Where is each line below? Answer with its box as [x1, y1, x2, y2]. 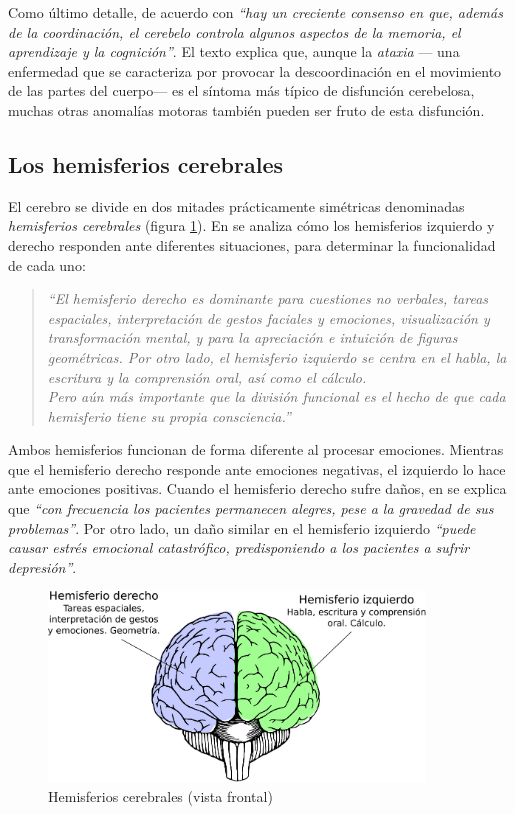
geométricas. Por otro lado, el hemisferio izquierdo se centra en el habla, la [47, 346, 507, 367]
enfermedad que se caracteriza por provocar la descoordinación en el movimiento [8, 60, 502, 81]
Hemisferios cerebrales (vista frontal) [48, 786, 273, 807]
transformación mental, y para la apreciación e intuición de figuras [47, 327, 458, 348]
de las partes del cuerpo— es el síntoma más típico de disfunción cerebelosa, [8, 80, 475, 101]
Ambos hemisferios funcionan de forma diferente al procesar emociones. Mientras [8, 439, 504, 460]
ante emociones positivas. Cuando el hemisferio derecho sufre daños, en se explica [8, 478, 507, 499]
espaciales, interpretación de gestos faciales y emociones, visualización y [47, 307, 490, 328]
